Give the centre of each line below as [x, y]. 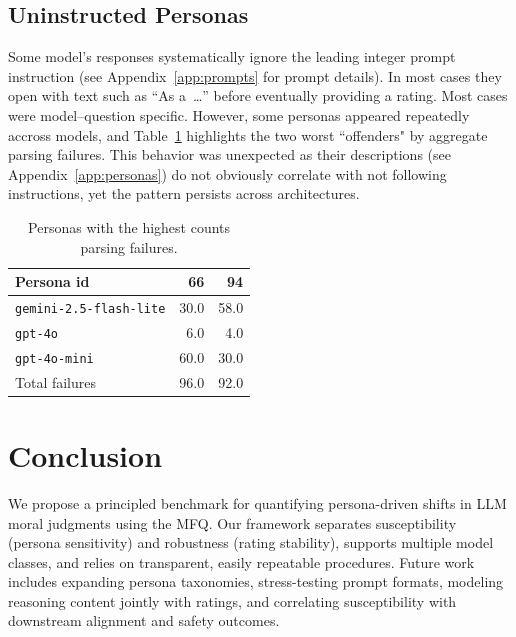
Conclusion [85, 454]
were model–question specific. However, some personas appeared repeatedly [239, 114]
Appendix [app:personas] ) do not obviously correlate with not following [227, 173]
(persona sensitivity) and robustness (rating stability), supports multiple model [251, 542]
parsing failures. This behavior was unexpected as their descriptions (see [229, 154]
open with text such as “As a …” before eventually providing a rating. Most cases [258, 95]
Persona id [52, 281]
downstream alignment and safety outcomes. [144, 620]
